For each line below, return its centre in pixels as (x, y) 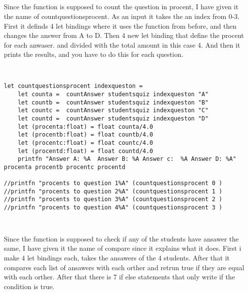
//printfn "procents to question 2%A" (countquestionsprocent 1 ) (113, 191)
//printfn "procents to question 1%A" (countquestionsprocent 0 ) (113, 183)
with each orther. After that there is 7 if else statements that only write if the (119, 277)
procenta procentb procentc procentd (65, 167)
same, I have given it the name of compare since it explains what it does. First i (123, 248)
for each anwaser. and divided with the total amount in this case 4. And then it (122, 44)
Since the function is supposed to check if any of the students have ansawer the (121, 238)
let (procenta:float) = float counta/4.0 (85, 127)
